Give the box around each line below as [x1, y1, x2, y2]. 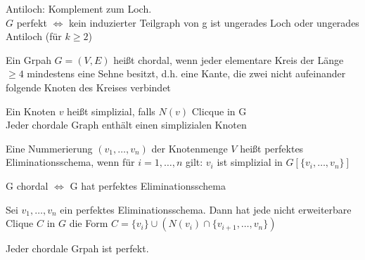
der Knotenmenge [151, 141, 228, 155]
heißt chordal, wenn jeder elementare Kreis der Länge [113, 52, 344, 67]
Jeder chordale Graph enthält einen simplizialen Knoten [6, 117, 247, 132]
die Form [69, 216, 108, 230]
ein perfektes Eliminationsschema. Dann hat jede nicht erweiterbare [60, 202, 352, 216]
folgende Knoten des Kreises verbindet [6, 79, 171, 94]
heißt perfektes [240, 141, 304, 155]
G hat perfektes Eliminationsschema [70, 178, 226, 193]
